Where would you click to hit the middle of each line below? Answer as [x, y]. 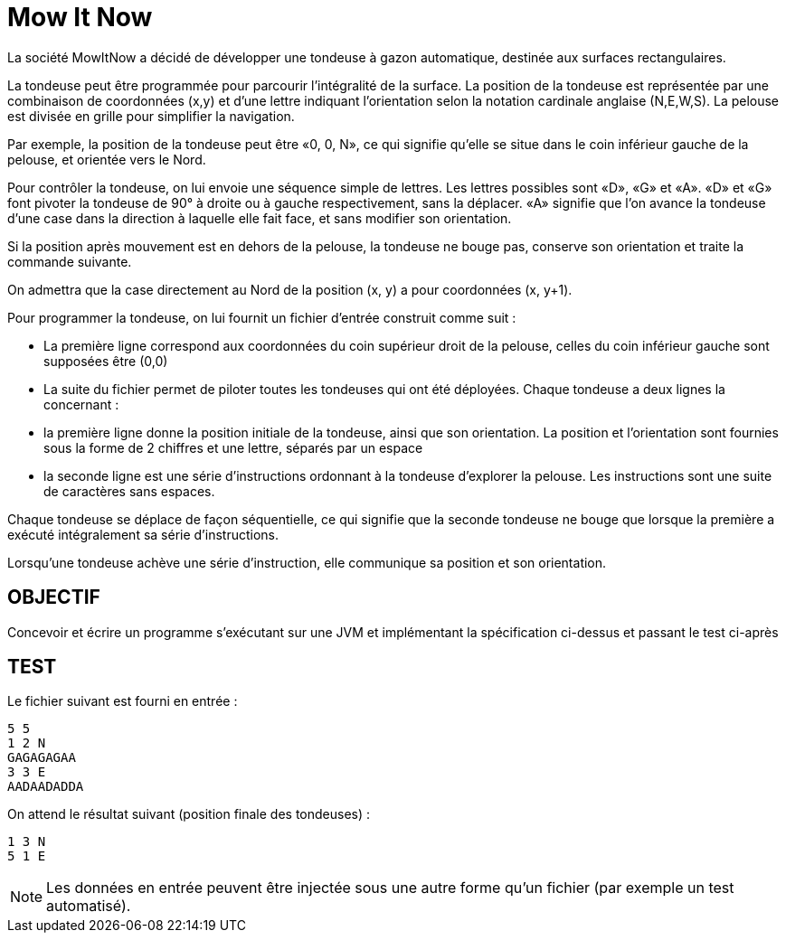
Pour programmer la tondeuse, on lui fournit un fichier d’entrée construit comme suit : [262, 317]
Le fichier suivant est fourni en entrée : [123, 701]
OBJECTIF [54, 597]
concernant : [81, 404]
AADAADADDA [46, 787]
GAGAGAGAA [42, 758]
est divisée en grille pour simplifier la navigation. [151, 116]
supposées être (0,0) [106, 361]
